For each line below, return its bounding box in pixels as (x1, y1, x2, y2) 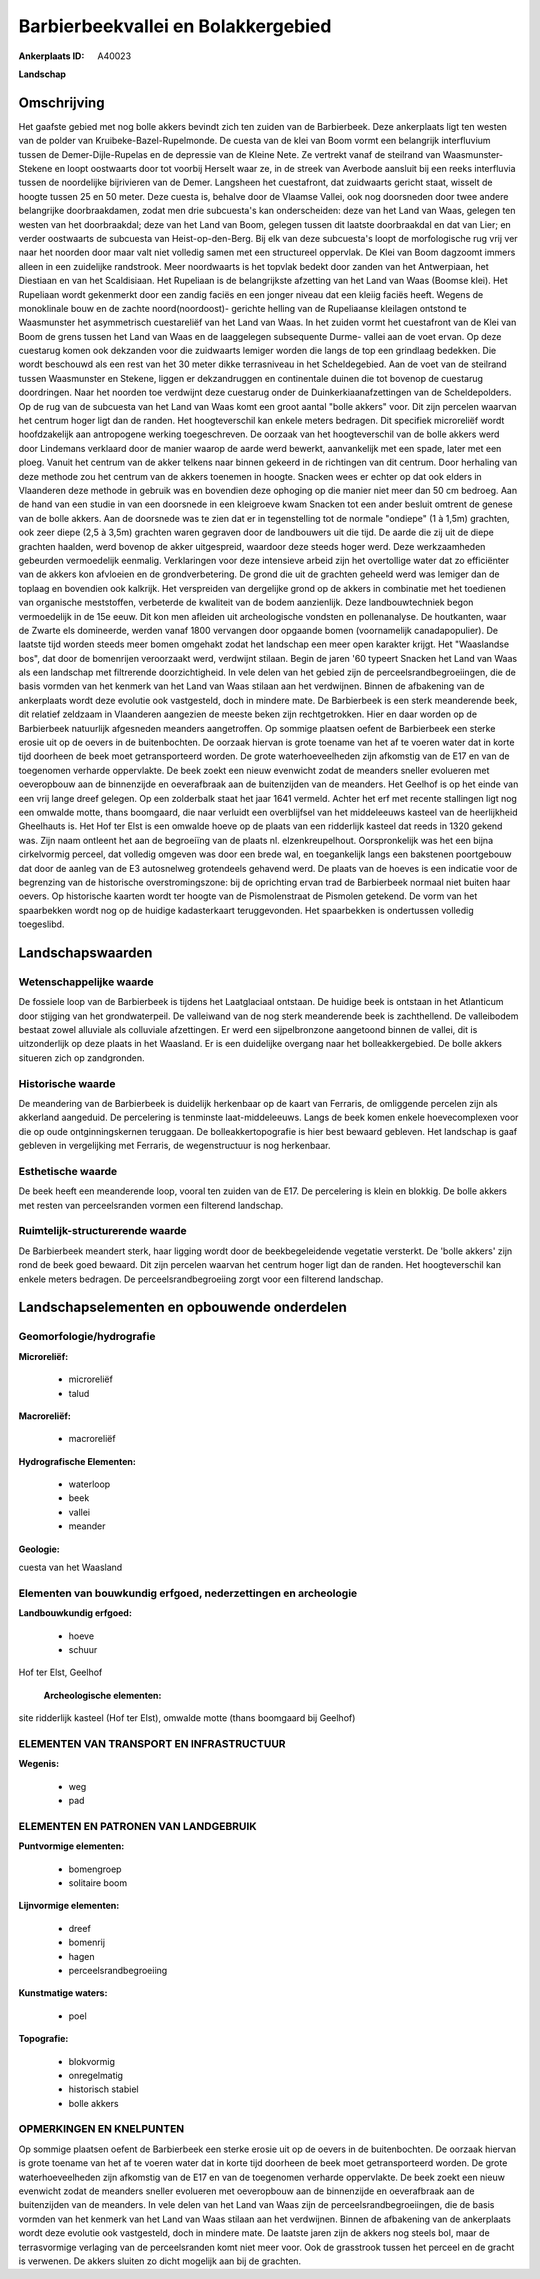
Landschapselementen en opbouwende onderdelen (18, 1299, 347, 1316)
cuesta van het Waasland (18, 1561, 123, 1574)
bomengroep (68, 1863, 122, 1875)
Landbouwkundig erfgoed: (18, 1607, 132, 1619)
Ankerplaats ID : (18, 50, 85, 62)
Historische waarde (18, 1076, 116, 1090)
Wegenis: (18, 1758, 60, 1770)
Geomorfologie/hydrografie (18, 1330, 156, 1344)
